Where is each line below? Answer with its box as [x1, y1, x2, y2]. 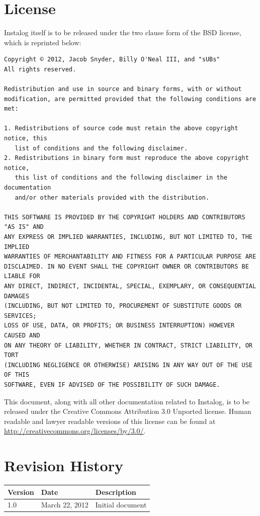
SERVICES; [4, 312, 37, 319]
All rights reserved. [4, 65, 76, 73]
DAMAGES [4, 292, 30, 300]
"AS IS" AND [4, 223, 44, 231]
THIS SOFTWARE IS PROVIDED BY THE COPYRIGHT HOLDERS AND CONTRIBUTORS [4, 213, 245, 221]
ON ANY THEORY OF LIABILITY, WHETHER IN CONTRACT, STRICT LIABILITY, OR [4, 341, 252, 349]
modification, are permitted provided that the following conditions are [4, 95, 256, 103]
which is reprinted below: [4, 37, 81, 47]
